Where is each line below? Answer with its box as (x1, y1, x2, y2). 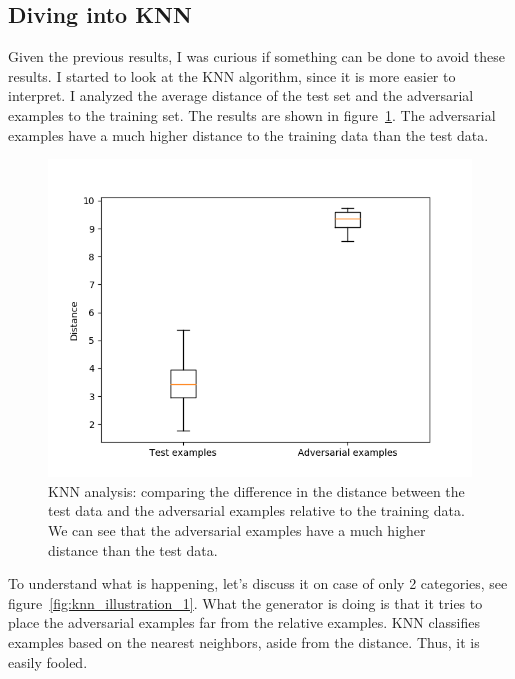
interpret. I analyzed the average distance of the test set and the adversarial (8, 85, 474, 106)
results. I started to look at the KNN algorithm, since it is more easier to (8, 65, 456, 86)
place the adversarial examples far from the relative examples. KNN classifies (8, 612, 480, 633)
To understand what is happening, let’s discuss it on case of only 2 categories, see (8, 573, 508, 594)
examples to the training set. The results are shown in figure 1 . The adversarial (8, 104, 496, 125)
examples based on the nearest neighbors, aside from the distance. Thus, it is (8, 631, 480, 652)
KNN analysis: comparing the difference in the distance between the (48, 480, 465, 501)
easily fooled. (8, 651, 88, 672)
